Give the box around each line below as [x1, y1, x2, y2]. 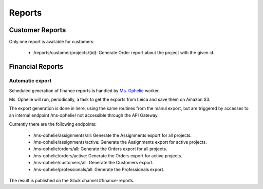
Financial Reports [9, 62, 63, 71]
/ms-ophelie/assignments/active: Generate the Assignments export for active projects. [33, 139, 207, 145]
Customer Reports [9, 26, 66, 34]
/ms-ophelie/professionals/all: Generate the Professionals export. [33, 166, 165, 172]
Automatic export [9, 77, 52, 84]
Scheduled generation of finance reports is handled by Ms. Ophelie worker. [9, 88, 160, 94]
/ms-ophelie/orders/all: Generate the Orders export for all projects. [33, 146, 168, 152]
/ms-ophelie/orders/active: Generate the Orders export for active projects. [33, 152, 183, 158]
